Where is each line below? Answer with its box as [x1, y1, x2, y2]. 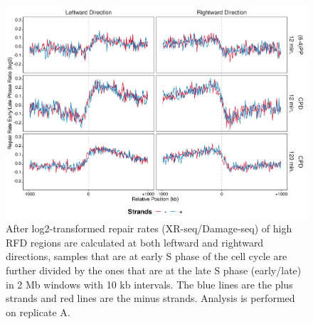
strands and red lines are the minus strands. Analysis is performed [6, 291, 295, 306]
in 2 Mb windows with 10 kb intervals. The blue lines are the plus [6, 276, 293, 291]
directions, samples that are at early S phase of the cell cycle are [6, 249, 287, 264]
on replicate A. [6, 304, 70, 319]
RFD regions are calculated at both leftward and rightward [6, 234, 264, 249]
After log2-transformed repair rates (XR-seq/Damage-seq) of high [6, 221, 292, 236]
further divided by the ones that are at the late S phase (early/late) [6, 263, 302, 278]
